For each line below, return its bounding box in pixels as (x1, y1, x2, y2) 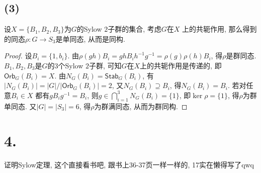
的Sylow (76, 24, 102, 34)
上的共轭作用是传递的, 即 (140, 60, 222, 70)
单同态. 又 (4, 101, 37, 111)
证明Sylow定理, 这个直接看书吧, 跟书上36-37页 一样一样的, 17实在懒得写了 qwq (4, 159, 254, 170)
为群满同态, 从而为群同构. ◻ (94, 101, 188, 111)
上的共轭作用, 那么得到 (182, 24, 257, 34)
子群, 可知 (89, 60, 122, 70)
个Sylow (58, 60, 83, 70)
